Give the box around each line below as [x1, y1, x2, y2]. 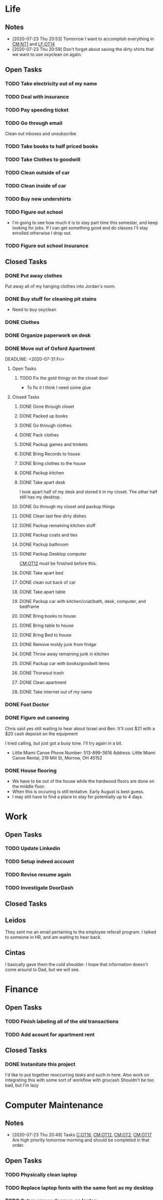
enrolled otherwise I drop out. [12, 230, 72, 236]
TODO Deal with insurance [5, 93, 69, 100]
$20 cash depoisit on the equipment [5, 731, 78, 737]
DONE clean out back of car [19, 579, 76, 585]
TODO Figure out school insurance [5, 242, 89, 249]
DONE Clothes [5, 319, 40, 326]
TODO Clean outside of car [5, 169, 70, 176]
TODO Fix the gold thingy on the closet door [19, 375, 108, 381]
